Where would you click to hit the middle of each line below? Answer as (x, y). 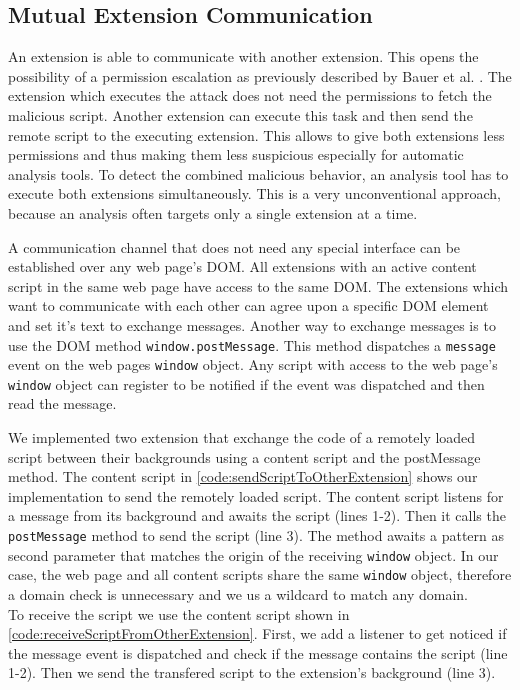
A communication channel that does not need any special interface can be (234, 246)
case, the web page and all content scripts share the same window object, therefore (260, 574)
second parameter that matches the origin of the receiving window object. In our (253, 554)
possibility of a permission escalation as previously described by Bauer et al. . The (260, 75)
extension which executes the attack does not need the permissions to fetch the (250, 95)
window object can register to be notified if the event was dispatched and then (246, 383)
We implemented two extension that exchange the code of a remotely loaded (242, 437)
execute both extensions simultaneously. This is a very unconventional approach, (254, 193)
